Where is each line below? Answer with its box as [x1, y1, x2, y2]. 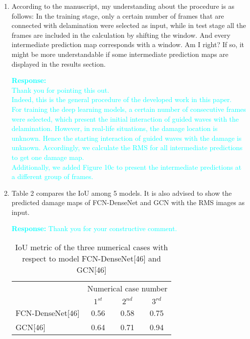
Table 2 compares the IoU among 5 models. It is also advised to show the [11, 187, 232, 198]
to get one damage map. [11, 152, 84, 162]
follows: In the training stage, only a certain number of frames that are [11, 10, 224, 21]
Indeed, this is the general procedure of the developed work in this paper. [11, 94, 232, 104]
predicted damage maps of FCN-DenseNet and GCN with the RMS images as [11, 197, 245, 208]
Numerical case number [87, 283, 168, 294]
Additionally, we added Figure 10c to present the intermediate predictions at [11, 161, 242, 172]
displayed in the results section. [11, 58, 106, 69]
